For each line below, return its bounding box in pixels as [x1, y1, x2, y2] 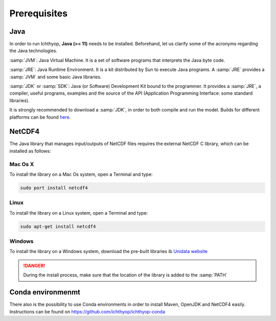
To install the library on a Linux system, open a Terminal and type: [9, 210, 148, 216]
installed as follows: [9, 148, 51, 154]
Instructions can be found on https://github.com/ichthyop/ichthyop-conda [9, 308, 166, 314]
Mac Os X [9, 161, 34, 168]
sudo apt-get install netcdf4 [20, 223, 96, 230]
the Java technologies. [9, 48, 58, 54]
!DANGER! [23, 262, 45, 268]
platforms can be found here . [9, 114, 71, 120]
